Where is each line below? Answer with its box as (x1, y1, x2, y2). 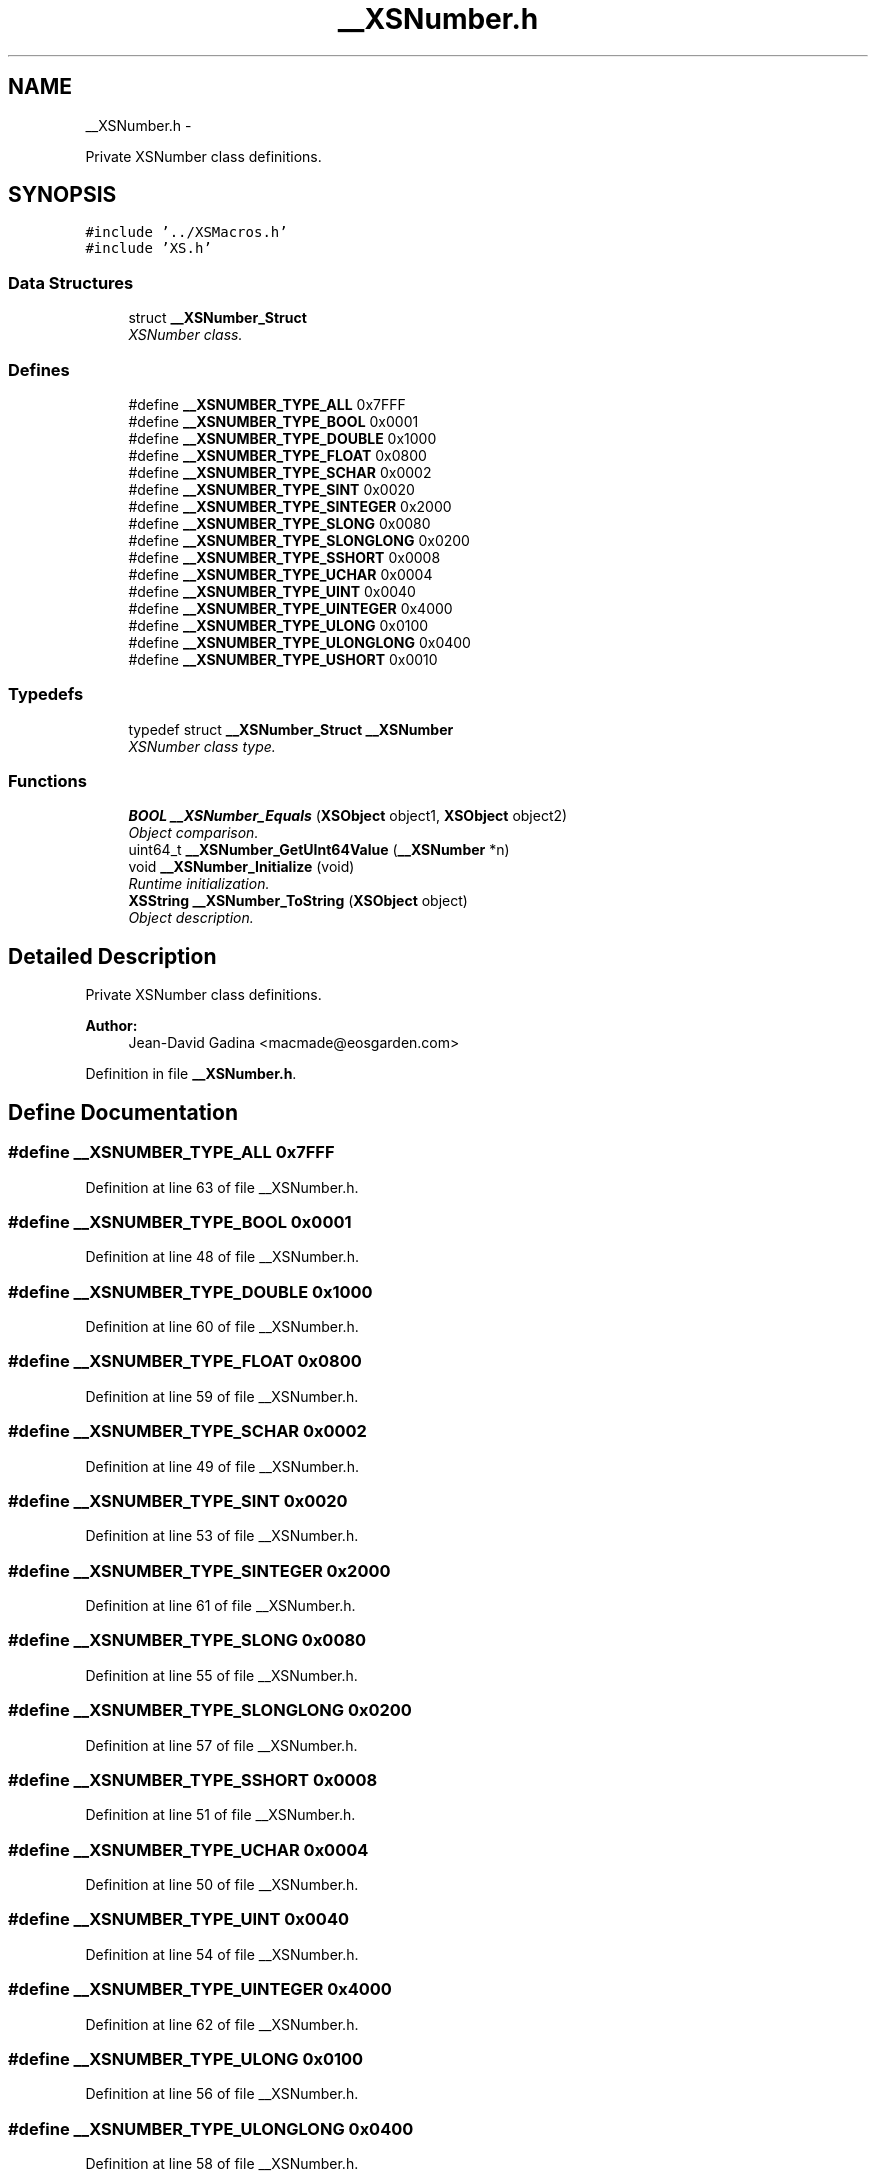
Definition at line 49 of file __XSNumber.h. (85, 1457, 359, 1475)
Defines (8, 359, 70, 380)
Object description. (128, 909, 254, 927)
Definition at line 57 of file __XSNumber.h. (85, 1736, 358, 1754)
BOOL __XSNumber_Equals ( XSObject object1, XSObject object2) (128, 807, 568, 825)
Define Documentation (8, 1099, 238, 1125)
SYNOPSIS (8, 182, 117, 208)
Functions (8, 771, 87, 792)
